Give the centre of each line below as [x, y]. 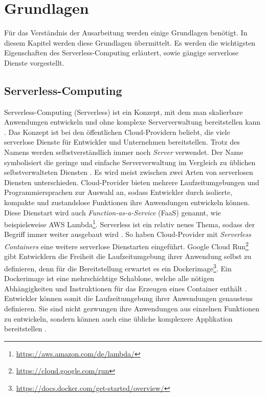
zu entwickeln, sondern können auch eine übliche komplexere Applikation [118, 318]
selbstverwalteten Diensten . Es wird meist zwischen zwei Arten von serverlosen [129, 172]
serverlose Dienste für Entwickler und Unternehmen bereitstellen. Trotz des [122, 142]
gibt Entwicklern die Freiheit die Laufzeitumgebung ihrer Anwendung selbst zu [128, 256]
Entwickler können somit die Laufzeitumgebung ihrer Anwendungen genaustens [129, 298]
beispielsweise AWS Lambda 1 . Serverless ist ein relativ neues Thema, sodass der [129, 223]
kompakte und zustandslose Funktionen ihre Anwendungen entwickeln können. [127, 202]
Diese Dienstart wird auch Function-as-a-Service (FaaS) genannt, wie [113, 212]
